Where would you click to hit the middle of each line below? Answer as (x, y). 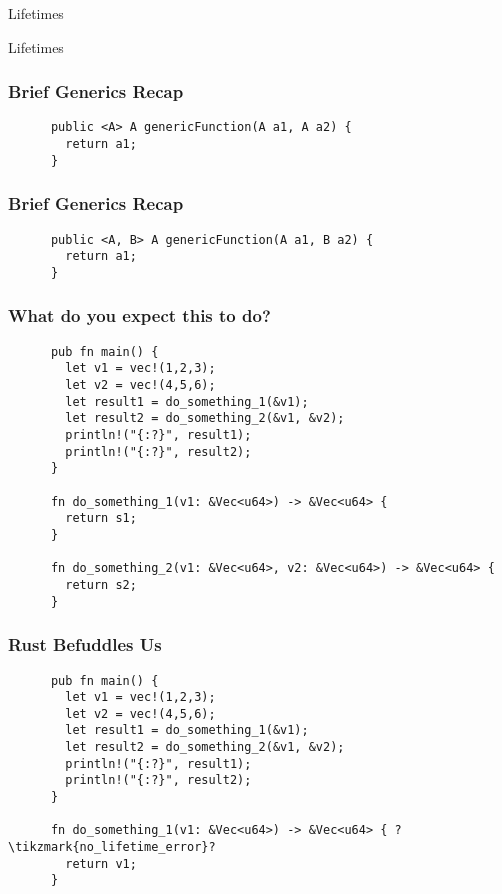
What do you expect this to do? (139, 315)
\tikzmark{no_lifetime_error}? (112, 847)
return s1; (101, 518)
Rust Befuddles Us (85, 644)
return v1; (101, 863)
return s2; (101, 584)
